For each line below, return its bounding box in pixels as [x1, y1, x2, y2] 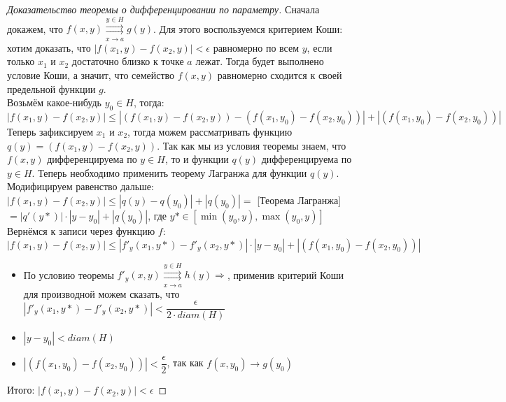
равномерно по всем [213, 40, 300, 55]
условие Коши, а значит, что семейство [7, 67, 175, 82]
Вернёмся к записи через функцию [7, 223, 155, 238]
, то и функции [164, 152, 229, 166]
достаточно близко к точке [71, 54, 184, 69]
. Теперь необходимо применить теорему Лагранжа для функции [31, 165, 307, 180]
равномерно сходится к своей [217, 67, 342, 82]
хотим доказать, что [7, 40, 91, 55]
